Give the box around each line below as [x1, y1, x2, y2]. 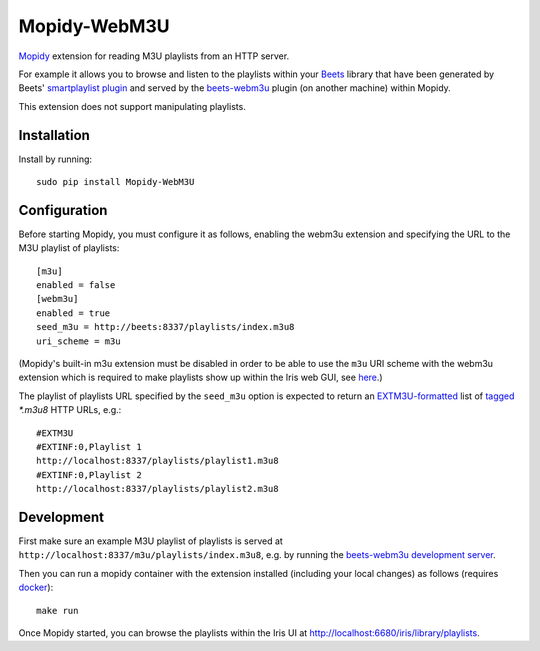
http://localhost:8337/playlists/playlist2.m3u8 [36, 483, 279, 495]
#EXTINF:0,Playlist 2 [36, 469, 142, 480]
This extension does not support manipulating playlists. [18, 100, 247, 112]
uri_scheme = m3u [36, 335, 121, 347]
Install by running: [18, 153, 93, 165]
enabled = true [36, 307, 111, 319]
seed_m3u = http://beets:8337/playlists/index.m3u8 [36, 321, 295, 333]
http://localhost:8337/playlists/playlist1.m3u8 [36, 455, 279, 467]
